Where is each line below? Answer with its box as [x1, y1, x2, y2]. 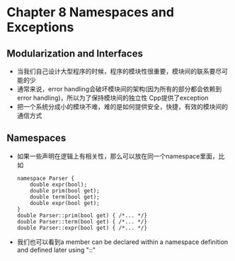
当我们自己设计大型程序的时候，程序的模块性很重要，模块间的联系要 [16, 67, 216, 75]
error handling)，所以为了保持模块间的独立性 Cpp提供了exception [16, 93, 209, 102]
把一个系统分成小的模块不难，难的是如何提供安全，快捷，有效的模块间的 [16, 103, 228, 110]
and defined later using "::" [16, 245, 96, 254]
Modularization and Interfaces [6, 47, 143, 59]
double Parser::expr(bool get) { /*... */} [16, 224, 148, 231]
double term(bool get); [30, 193, 100, 200]
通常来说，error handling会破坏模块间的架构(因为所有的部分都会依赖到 [16, 85, 222, 93]
